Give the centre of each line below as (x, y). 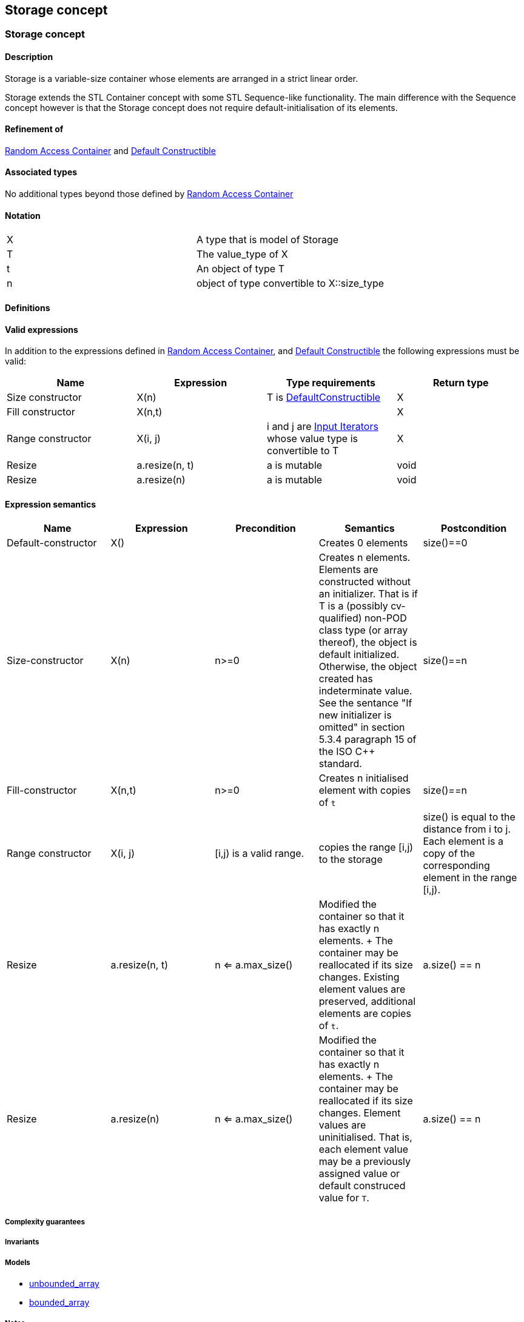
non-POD (386, 618)
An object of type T (240, 269)
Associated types (41, 172)
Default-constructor (52, 543)
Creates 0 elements (363, 543)
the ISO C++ (347, 752)
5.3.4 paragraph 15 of (368, 740)
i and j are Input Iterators (323, 427)
